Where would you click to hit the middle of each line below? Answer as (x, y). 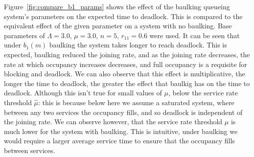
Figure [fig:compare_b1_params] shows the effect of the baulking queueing (117, 6)
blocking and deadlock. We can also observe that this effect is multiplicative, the (125, 74)
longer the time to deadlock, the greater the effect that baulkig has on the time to (127, 83)
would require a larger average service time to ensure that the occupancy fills (119, 141)
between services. (30, 150)
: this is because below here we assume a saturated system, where (136, 102)
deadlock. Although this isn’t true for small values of (83, 93)
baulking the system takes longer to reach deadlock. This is (138, 45)
